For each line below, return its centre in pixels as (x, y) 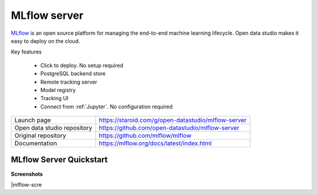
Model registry (58, 90)
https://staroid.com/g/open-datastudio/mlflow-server (173, 120)
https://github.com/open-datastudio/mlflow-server (169, 128)
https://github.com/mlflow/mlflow (145, 135)
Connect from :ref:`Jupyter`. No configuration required (107, 107)
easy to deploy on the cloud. (45, 41)
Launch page (33, 120)
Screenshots (27, 174)
